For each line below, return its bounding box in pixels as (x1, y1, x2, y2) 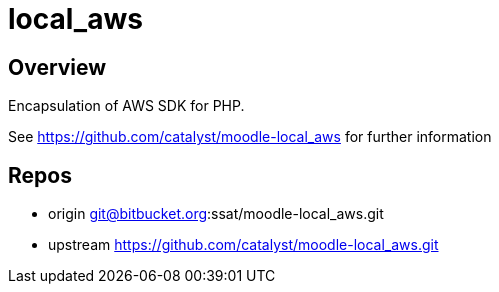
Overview (8, 54, 107, 80)
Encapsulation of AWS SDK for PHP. (8, 97, 245, 115)
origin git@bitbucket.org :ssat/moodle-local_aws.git (48, 205, 384, 223)
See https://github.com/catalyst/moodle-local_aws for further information (8, 128, 492, 146)
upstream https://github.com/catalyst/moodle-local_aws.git (48, 236, 439, 254)
